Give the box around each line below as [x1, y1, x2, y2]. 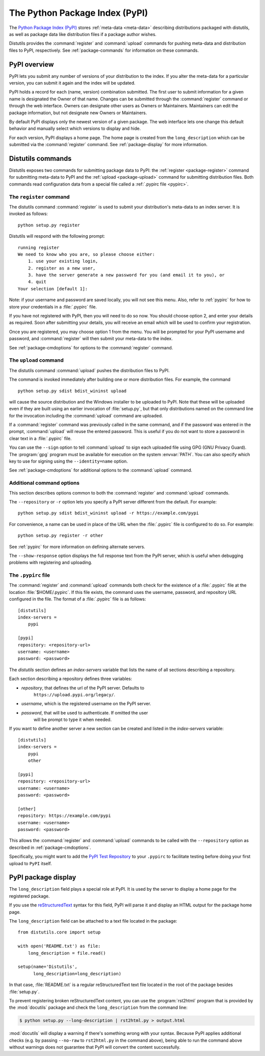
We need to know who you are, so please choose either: [18, 251, 155, 257]
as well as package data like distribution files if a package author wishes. [9, 31, 157, 37]
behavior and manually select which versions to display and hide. [9, 125, 141, 131]
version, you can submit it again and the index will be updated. [9, 80, 136, 86]
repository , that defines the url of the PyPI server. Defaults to [21, 684, 145, 691]
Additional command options [9, 480, 79, 487]
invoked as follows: [9, 211, 48, 217]
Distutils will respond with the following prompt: [9, 233, 106, 239]
